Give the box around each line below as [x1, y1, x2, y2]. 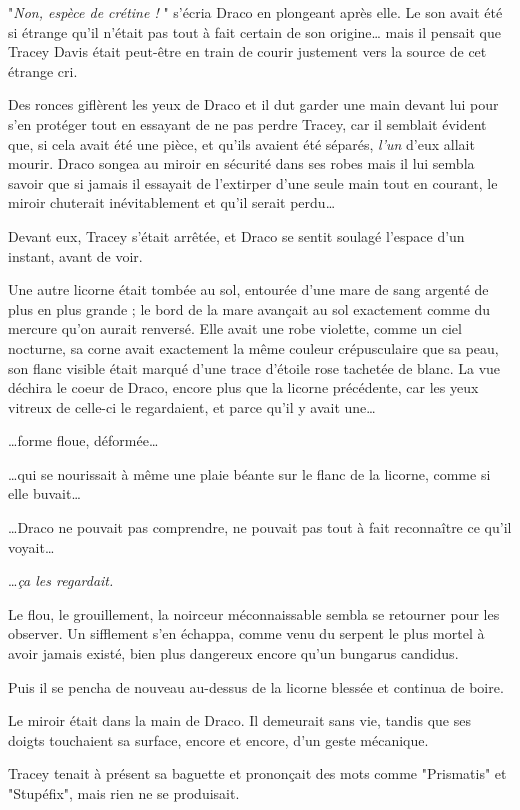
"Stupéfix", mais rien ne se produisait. [8, 783, 240, 803]
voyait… [8, 536, 55, 557]
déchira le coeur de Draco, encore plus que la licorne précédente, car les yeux [8, 377, 479, 398]
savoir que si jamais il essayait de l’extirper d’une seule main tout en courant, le [8, 172, 498, 193]
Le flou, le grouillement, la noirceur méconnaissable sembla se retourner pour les [8, 603, 500, 624]
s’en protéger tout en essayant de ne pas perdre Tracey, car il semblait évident [8, 113, 487, 134]
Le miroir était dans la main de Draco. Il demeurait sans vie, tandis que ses [8, 710, 471, 731]
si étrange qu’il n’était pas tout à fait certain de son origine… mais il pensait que [8, 21, 501, 42]
